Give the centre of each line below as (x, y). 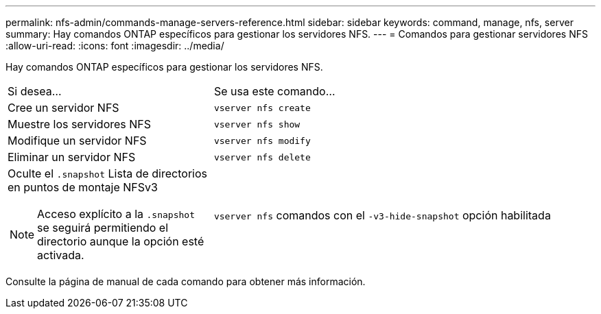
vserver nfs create (262, 108)
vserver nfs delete (262, 157)
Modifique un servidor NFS (77, 141)
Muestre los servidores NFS (80, 124)
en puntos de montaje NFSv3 (83, 187)
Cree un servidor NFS (63, 108)
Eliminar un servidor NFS (72, 157)
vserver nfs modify (262, 141)
